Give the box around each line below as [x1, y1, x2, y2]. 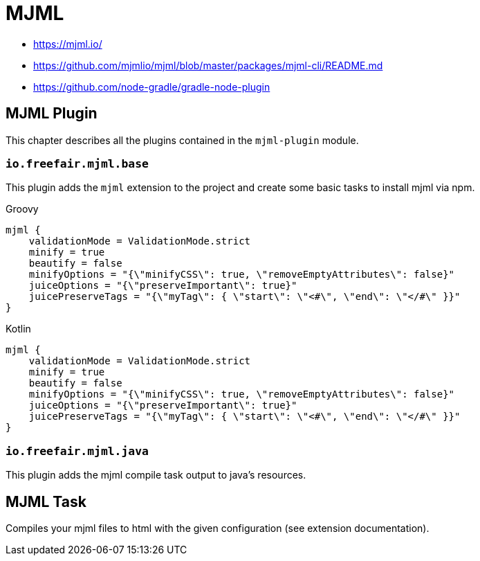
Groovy [6, 203, 39, 215]
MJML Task [6, 492, 86, 510]
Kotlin [6, 323, 31, 335]
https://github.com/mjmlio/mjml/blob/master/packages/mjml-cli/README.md [33, 59, 383, 71]
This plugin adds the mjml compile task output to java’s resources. [6, 469, 306, 481]
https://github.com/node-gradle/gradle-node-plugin [33, 80, 270, 93]
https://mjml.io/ [33, 37, 102, 50]
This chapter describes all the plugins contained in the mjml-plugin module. [6, 134, 359, 146]
